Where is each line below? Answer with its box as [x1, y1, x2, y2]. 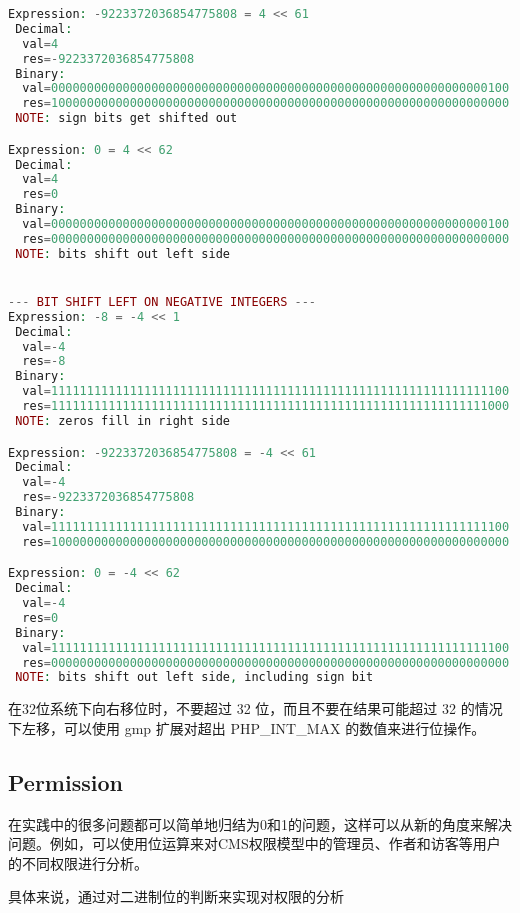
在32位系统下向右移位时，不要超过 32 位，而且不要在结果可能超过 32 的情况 [8, 698, 503, 719]
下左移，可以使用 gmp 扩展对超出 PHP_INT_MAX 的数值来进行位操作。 [8, 717, 486, 738]
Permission [8, 766, 123, 797]
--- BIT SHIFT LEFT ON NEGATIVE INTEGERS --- [8, 294, 316, 309]
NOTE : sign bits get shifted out [15, 111, 238, 126]
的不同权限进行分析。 [8, 852, 148, 873]
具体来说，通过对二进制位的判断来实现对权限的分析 [8, 886, 344, 907]
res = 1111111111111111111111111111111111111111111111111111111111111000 [22, 399, 510, 414]
